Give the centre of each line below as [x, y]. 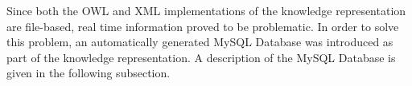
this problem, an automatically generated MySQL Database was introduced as [200, 42]
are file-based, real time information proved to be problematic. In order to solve [203, 26]
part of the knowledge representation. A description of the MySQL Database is [201, 57]
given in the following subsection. [89, 73]
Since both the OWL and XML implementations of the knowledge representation [206, 10]
